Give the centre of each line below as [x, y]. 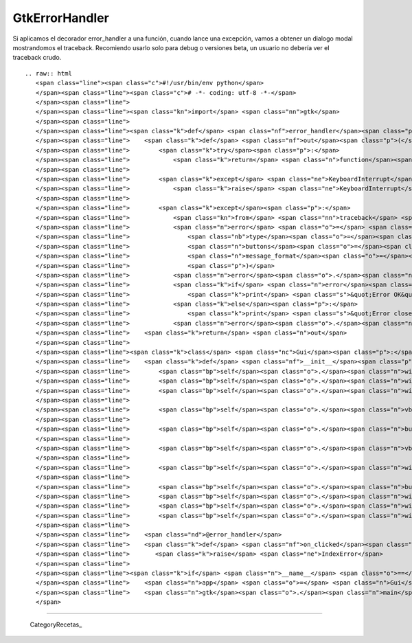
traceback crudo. [37, 58]
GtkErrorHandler [61, 18]
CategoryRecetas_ [56, 624]
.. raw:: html [48, 73]
